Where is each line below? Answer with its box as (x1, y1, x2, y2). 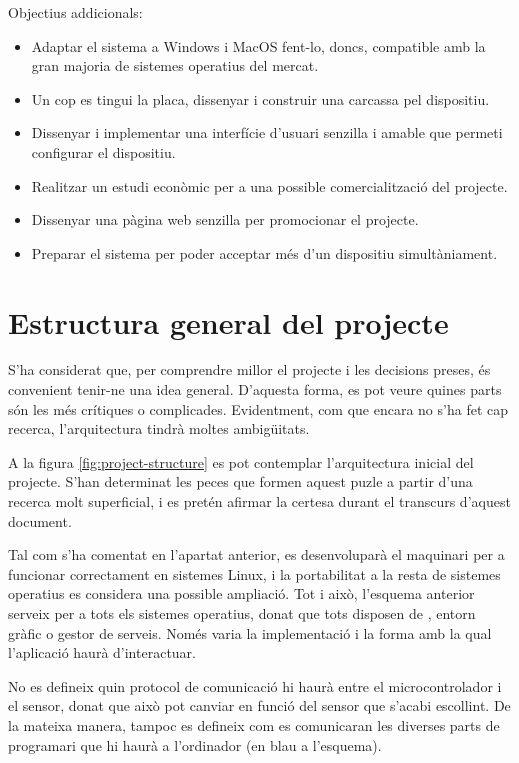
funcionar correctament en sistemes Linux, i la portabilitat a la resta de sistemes (8, 563, 501, 584)
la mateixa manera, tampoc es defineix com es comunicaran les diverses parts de (8, 714, 500, 735)
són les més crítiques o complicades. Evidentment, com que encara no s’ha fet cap (8, 398, 508, 419)
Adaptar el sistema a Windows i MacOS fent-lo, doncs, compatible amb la (31, 35, 486, 56)
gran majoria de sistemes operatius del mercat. (31, 55, 319, 76)
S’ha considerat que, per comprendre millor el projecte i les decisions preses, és (8, 359, 491, 380)
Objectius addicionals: (8, 2, 143, 22)
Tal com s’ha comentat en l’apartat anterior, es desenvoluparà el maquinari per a (8, 544, 505, 565)
